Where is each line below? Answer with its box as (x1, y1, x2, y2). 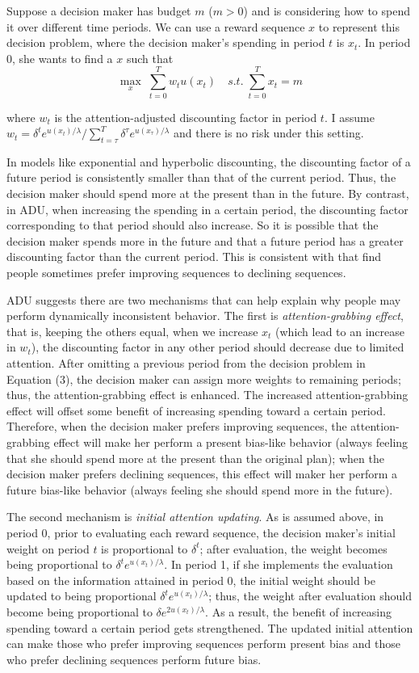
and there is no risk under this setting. (173, 124, 364, 141)
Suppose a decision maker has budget (6, 2, 191, 19)
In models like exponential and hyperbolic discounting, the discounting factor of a (6, 153, 411, 170)
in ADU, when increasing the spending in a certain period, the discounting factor (6, 200, 409, 217)
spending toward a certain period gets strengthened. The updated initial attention (6, 619, 413, 636)
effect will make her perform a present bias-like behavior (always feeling (53, 433, 409, 450)
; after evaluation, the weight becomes (199, 540, 388, 557)
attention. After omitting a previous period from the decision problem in (6, 355, 366, 372)
